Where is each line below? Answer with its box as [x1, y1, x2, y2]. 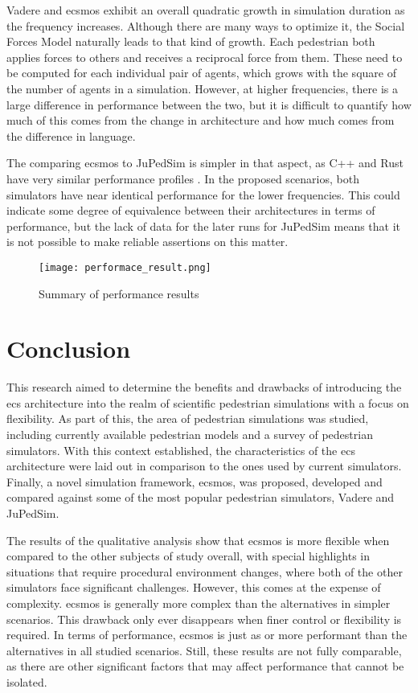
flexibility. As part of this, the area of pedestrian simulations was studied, [6, 410, 369, 427]
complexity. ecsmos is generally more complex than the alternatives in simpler [6, 595, 391, 611]
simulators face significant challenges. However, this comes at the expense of [6, 579, 381, 596]
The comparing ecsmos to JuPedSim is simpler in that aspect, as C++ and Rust [6, 154, 404, 171]
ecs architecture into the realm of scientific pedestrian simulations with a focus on [6, 394, 409, 411]
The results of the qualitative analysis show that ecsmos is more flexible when [6, 531, 390, 548]
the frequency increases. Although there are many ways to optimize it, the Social [6, 17, 405, 34]
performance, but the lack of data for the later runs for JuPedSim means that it [6, 217, 401, 234]
